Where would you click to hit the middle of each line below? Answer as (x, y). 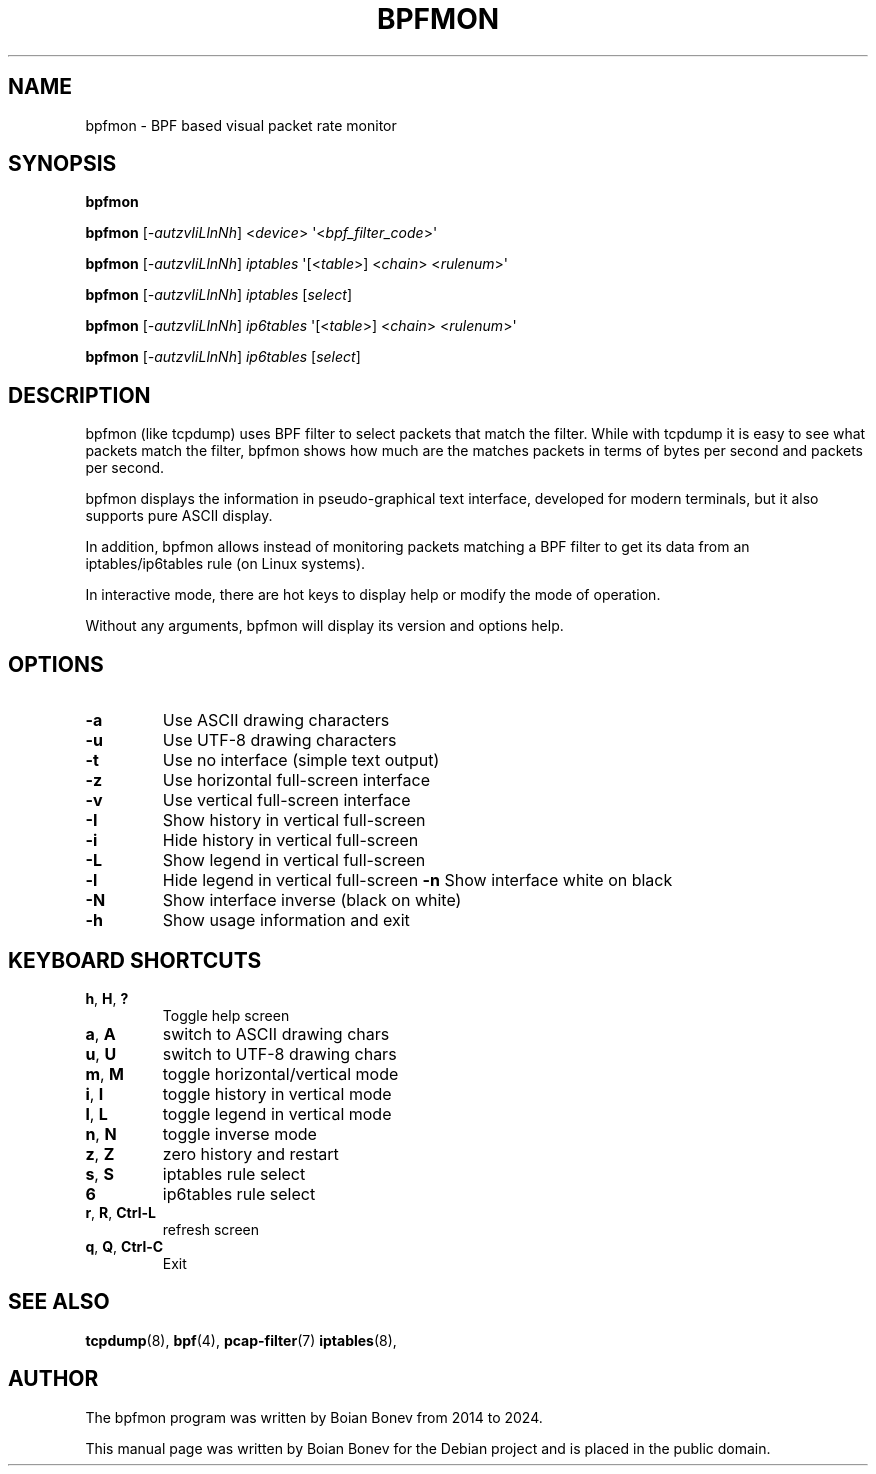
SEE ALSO (59, 1302)
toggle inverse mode (239, 1133)
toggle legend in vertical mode (277, 1113)
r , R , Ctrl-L (120, 1212)
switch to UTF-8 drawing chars (279, 1053)
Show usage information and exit (286, 920)
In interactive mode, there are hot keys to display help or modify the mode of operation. (373, 595)
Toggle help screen (226, 1015)
